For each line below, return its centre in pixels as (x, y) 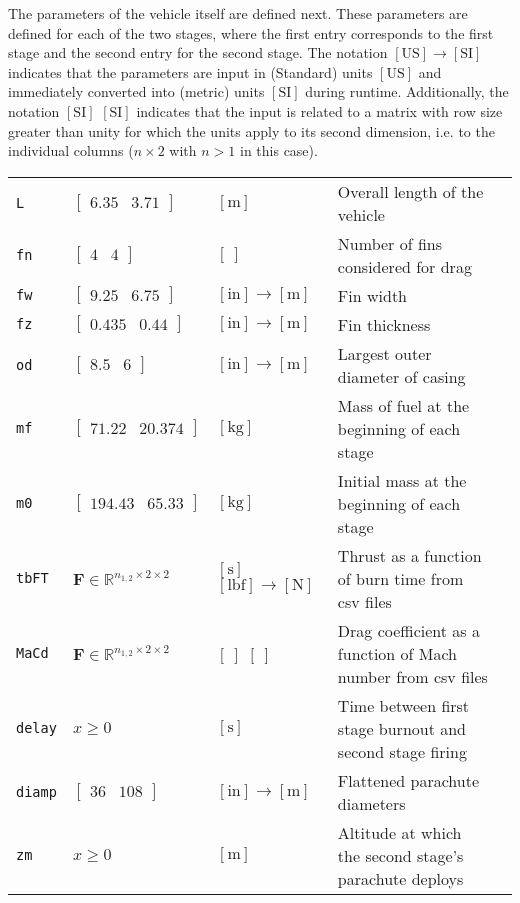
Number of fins (390, 243)
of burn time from (400, 578)
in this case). (278, 150)
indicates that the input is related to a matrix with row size (319, 110)
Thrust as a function (409, 555)
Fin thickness (384, 324)
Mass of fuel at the (403, 405)
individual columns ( (71, 150)
